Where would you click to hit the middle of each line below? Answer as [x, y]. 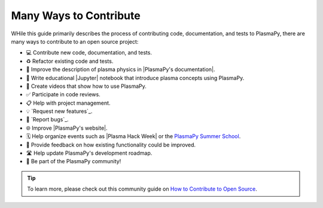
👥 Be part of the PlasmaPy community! [74, 161]
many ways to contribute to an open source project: [75, 41]
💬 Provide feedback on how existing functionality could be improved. [111, 145]
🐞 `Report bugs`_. [47, 120]
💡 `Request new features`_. [59, 111]
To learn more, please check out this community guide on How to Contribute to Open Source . [142, 189]
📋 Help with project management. [68, 103]
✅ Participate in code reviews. [63, 94]
